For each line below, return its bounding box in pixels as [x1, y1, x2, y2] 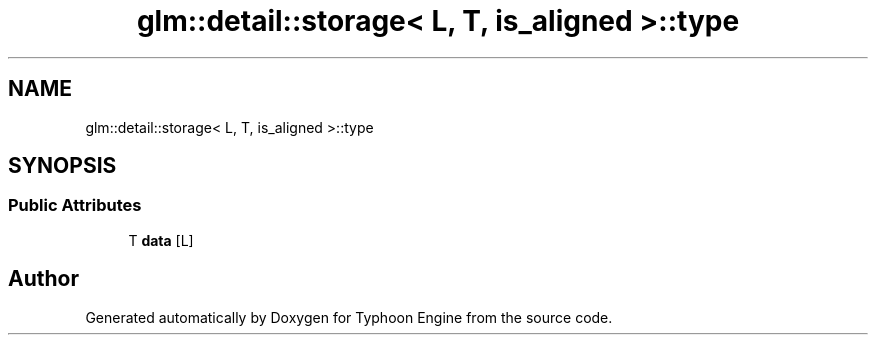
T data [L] [128, 231, 194, 249]
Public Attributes [8, 195, 142, 216]
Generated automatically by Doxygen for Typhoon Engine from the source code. [85, 308, 613, 326]
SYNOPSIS [8, 153, 117, 179]
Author [8, 266, 79, 292]
